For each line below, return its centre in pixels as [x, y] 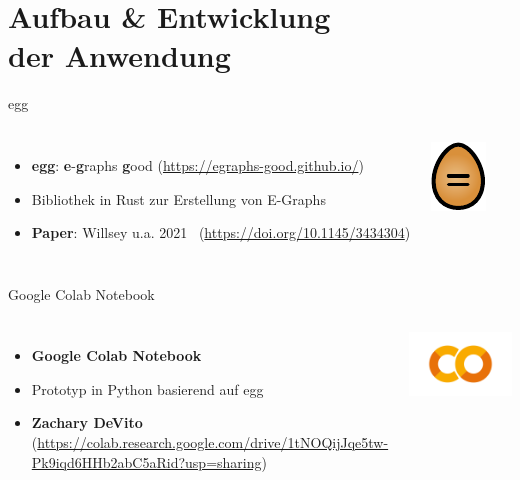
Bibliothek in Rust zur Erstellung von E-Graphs [178, 198]
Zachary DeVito [87, 422]
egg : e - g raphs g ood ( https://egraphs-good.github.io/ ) [197, 164]
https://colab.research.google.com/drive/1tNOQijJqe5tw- [213, 442]
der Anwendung [119, 55]
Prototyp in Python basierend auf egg [147, 388]
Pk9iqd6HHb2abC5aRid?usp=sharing [146, 461]
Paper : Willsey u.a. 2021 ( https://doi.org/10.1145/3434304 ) [221, 232]
